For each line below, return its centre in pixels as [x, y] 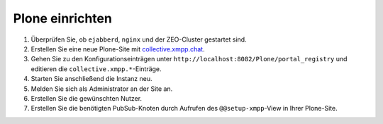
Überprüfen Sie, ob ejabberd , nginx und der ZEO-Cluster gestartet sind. [139, 39]
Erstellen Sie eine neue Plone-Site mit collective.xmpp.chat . [118, 49]
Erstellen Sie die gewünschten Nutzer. [86, 98]
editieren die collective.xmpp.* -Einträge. [96, 69]
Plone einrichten [63, 18]
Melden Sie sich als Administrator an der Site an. [102, 89]
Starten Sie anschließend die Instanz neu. [91, 79]
